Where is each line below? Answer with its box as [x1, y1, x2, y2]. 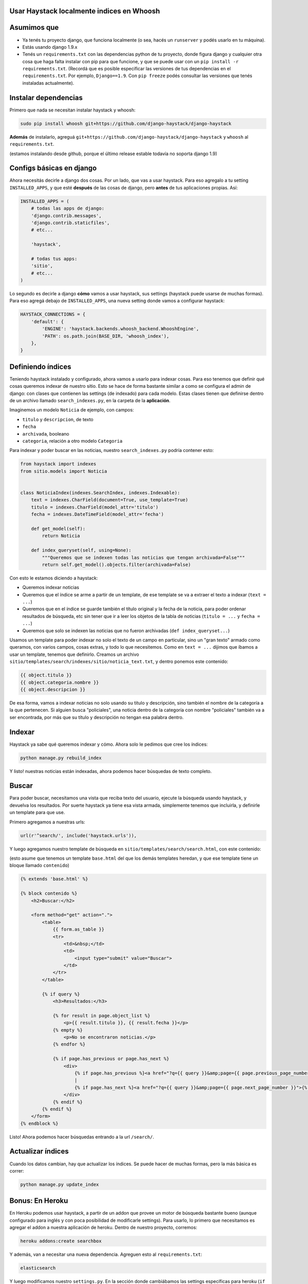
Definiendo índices [9, 362, 71, 371]
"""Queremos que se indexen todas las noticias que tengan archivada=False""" [42, 555, 245, 560]
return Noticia [42, 533, 81, 539]
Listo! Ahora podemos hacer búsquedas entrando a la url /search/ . [9, 1134, 154, 1140]
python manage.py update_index [20, 1181, 100, 1187]
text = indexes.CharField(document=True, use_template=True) [31, 497, 188, 503]
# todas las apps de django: [31, 205, 105, 212]
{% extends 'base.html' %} [20, 876, 88, 882]
